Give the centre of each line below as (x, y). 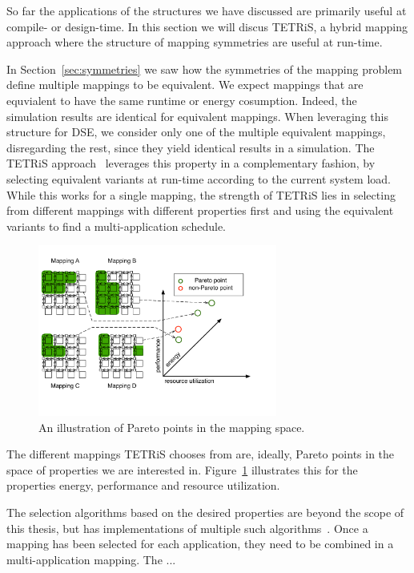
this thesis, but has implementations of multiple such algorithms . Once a (187, 528)
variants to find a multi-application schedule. (116, 226)
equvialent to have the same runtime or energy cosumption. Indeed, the (182, 100)
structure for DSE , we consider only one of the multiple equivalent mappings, (196, 132)
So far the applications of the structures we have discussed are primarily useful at (207, 10)
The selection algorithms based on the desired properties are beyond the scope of (205, 512)
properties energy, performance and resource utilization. (143, 485)
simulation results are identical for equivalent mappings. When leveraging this (197, 116)
